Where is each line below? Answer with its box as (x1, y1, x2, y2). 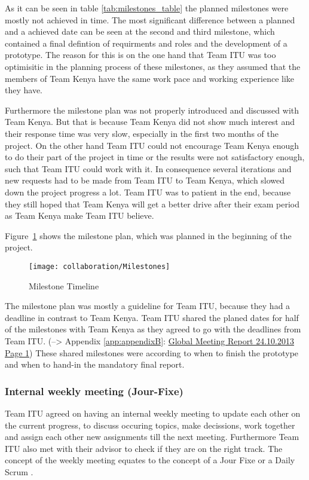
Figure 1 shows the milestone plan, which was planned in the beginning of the (5, 229, 292, 241)
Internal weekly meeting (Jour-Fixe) (5, 383, 183, 398)
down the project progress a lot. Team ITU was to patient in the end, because (5, 185, 291, 198)
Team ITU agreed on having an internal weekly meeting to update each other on (5, 406, 301, 419)
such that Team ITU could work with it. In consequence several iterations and (5, 162, 292, 175)
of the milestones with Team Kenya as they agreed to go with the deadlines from (5, 323, 301, 335)
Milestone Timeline (29, 279, 99, 292)
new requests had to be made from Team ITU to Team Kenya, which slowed (5, 174, 285, 187)
